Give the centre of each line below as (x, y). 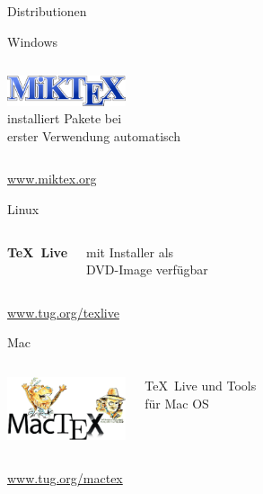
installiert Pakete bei (65, 118)
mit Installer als (130, 251)
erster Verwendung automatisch (94, 135)
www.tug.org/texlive (63, 312)
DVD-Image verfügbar (147, 269)
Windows (33, 41)
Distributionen (47, 11)
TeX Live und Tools (201, 385)
